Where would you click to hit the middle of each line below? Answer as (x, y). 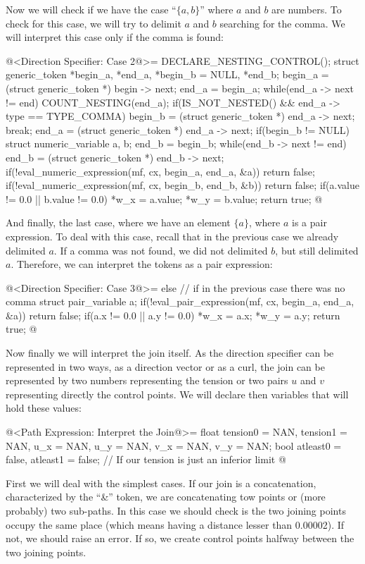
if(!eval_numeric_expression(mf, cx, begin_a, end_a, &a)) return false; (160, 171)
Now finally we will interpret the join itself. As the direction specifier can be (170, 353)
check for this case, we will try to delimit (94, 23)
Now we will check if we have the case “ (91, 9)
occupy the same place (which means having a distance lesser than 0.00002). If (175, 524)
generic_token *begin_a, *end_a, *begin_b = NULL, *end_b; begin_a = (167, 74)
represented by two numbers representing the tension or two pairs (147, 380)
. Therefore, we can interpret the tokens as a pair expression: (142, 264)
